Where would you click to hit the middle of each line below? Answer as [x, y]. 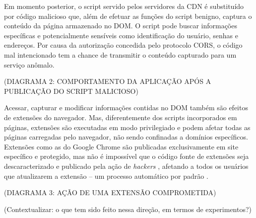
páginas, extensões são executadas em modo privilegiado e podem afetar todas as [127, 127]
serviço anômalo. [29, 64]
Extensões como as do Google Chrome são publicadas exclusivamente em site [121, 146]
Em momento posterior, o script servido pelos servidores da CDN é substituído [124, 6]
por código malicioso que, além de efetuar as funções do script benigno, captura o [128, 16]
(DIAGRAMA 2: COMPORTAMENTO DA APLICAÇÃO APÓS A [108, 81]
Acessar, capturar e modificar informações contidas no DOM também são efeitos [126, 108]
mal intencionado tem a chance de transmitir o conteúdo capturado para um [120, 54]
